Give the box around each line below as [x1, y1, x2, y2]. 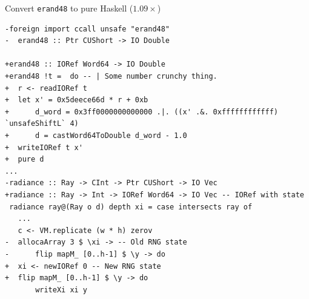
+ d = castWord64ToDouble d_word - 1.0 [5, 131, 187, 140]
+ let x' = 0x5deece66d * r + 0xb [5, 96, 148, 105]
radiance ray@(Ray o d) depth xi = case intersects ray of [9, 202, 253, 211]
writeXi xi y [35, 285, 88, 294]
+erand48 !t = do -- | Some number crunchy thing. [5, 72, 218, 81]
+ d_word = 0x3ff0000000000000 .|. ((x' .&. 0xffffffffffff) [5, 107, 279, 116]
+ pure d [5, 155, 44, 164]
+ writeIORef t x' [5, 143, 83, 152]
